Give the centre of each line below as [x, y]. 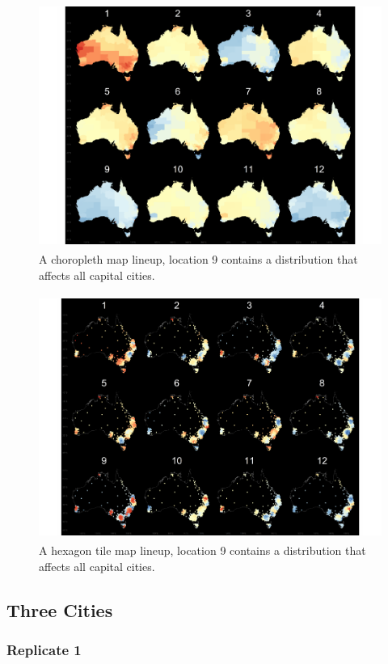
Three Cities [60, 609]
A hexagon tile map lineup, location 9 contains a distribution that [202, 550]
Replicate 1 [44, 649]
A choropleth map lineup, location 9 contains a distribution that [198, 258]
